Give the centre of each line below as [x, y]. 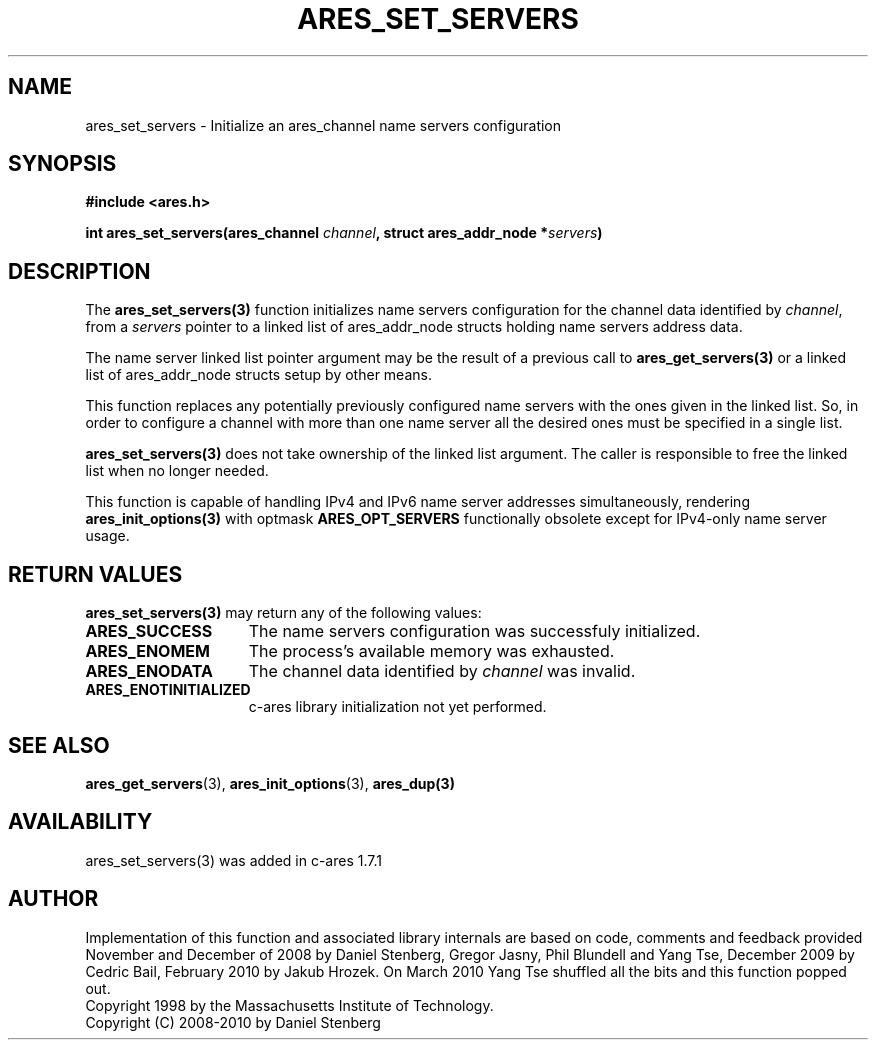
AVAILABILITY [80, 822]
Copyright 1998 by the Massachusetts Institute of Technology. [289, 1005]
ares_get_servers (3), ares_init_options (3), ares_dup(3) [270, 783]
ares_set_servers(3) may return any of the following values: [283, 613]
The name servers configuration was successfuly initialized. [474, 631]
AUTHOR [53, 899]
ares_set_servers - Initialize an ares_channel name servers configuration [323, 125]
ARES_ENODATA [149, 671]
